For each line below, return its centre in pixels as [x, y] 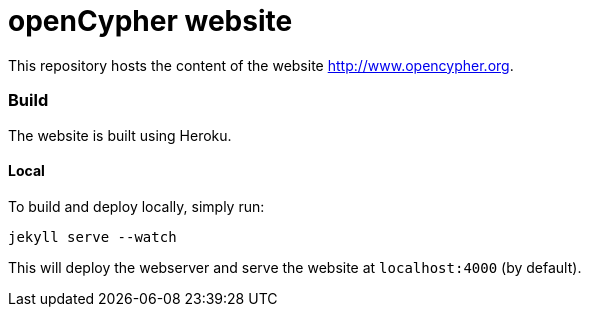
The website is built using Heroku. [120, 135]
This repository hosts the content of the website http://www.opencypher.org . [261, 65]
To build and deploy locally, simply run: [136, 206]
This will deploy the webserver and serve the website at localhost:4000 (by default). [295, 267]
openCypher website [150, 21]
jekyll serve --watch [92, 236]
